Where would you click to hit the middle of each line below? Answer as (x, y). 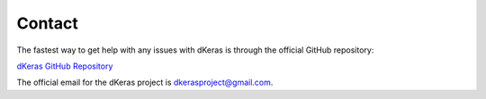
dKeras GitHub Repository (65, 66)
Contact (47, 23)
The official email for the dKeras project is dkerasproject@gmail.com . (145, 82)
